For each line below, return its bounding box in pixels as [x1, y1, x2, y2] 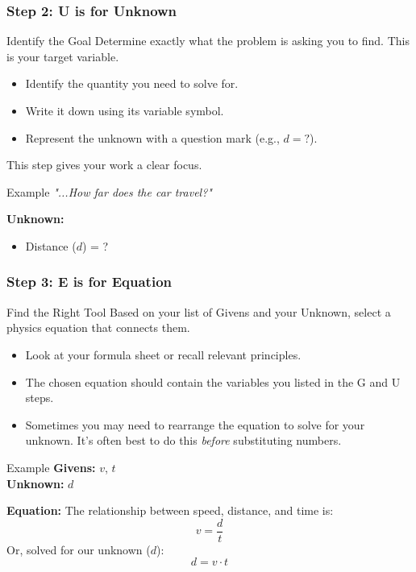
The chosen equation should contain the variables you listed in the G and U [25, 373, 401, 390]
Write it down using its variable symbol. [25, 102, 224, 118]
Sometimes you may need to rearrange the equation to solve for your [25, 416, 365, 433]
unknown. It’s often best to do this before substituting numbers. [25, 432, 342, 449]
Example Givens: [6, 458, 96, 475]
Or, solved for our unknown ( [6, 541, 151, 557]
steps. [25, 389, 54, 406]
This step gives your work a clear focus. [6, 156, 202, 173]
